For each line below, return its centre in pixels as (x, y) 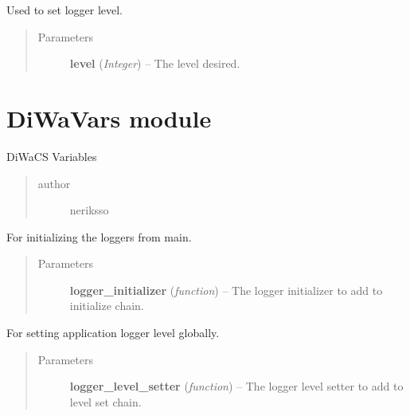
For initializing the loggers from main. (99, 236)
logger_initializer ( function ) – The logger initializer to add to (226, 290)
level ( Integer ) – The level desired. (155, 63)
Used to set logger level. (64, 10)
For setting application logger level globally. (113, 333)
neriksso (89, 210)
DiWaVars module (109, 118)
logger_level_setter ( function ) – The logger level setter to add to (236, 386)
